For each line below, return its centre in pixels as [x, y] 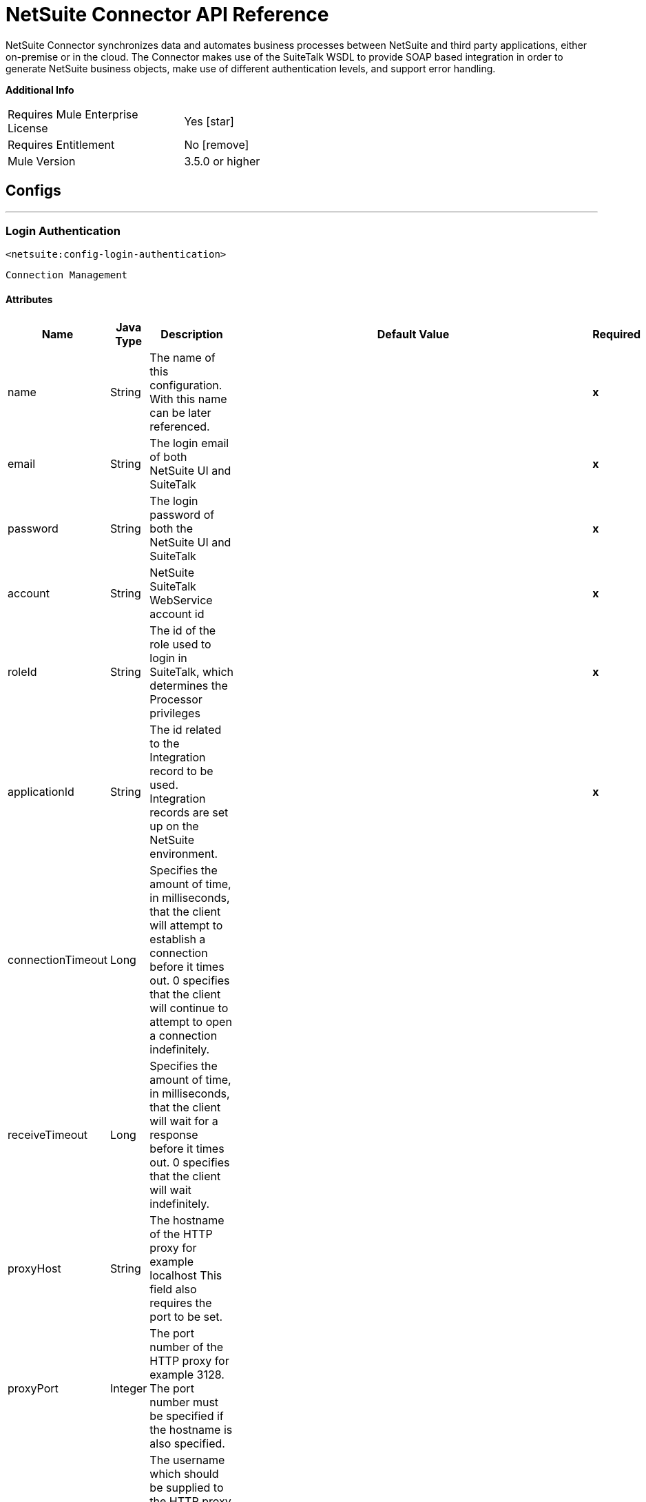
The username [187, 1460]
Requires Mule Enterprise [73, 114]
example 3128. [187, 1374]
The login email [189, 443]
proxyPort [33, 1388]
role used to [180, 644]
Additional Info [40, 90]
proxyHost [34, 1268]
